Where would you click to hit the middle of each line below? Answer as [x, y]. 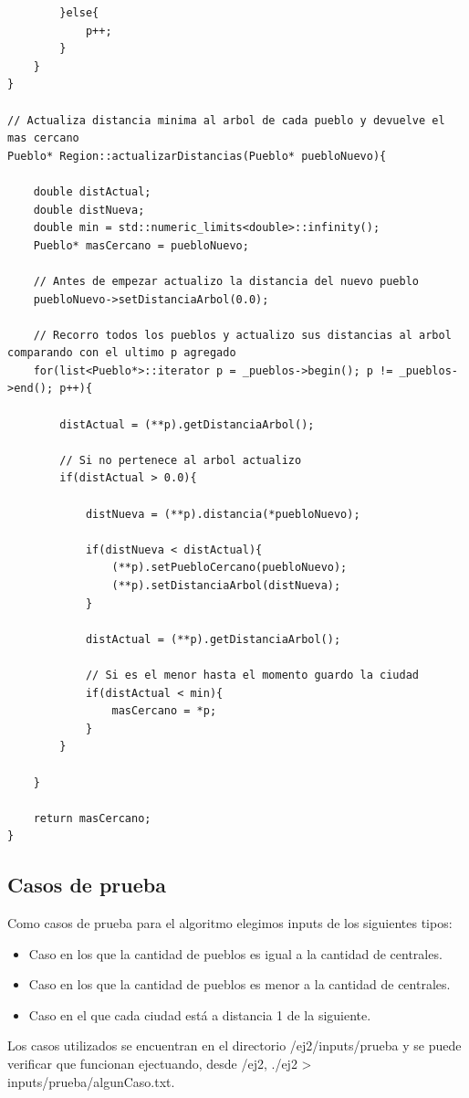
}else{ [79, 13]
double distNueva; [89, 210]
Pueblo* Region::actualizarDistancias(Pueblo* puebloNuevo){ [197, 156]
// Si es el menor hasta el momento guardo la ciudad [252, 675]
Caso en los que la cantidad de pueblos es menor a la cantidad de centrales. [240, 984]
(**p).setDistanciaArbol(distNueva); [226, 586]
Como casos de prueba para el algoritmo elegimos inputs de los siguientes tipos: [230, 923]
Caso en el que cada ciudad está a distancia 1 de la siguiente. [200, 1014]
